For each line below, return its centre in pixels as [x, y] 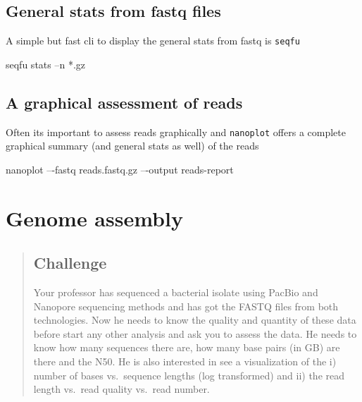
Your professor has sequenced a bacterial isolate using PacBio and [176, 292]
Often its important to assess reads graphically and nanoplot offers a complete [176, 132]
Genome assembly [94, 218]
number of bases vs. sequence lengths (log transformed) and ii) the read [189, 375]
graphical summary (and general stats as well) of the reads [132, 146]
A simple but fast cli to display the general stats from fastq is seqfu [153, 41]
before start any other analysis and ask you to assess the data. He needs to [195, 333]
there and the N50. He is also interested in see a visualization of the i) [185, 361]
